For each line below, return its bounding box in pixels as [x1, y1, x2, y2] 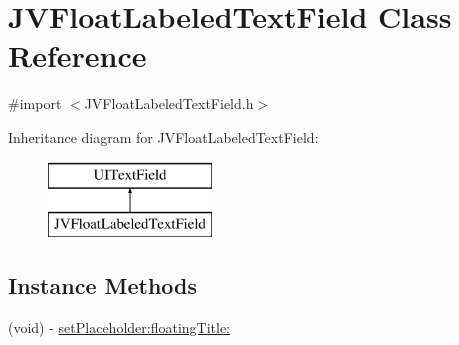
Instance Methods [8, 270, 197, 301]
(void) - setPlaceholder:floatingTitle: [8, 316, 231, 337]
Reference [8, 35, 147, 76]
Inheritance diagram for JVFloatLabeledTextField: [8, 126, 319, 147]
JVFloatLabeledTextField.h [84, 93, 254, 114]
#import [8, 93, 62, 114]
